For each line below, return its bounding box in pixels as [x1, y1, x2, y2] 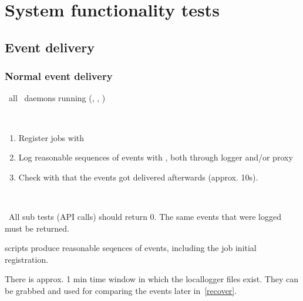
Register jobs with [18, 131, 85, 143]
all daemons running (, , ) [8, 92, 106, 104]
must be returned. [5, 222, 69, 234]
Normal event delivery [5, 69, 113, 83]
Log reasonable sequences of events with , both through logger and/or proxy [18, 151, 293, 163]
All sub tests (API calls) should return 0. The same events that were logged [8, 210, 281, 222]
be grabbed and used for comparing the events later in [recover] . [5, 284, 237, 296]
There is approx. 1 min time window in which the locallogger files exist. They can [5, 273, 299, 285]
